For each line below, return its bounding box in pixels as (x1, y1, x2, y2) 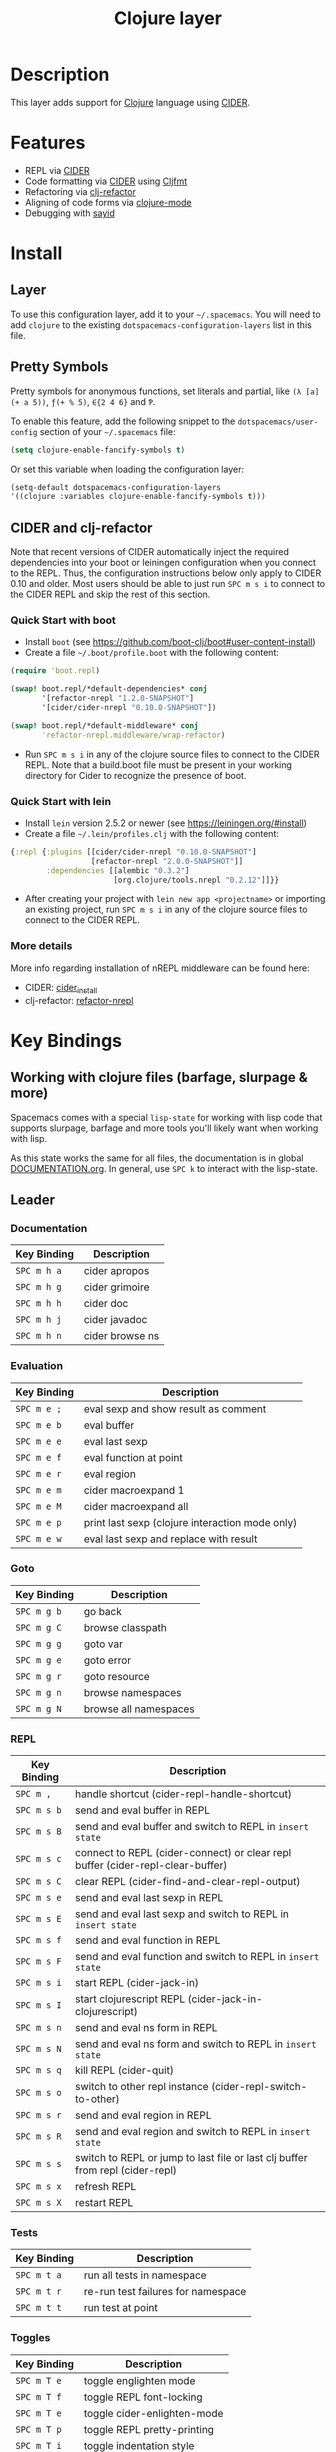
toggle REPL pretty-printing (83, 2422, 215, 2436)
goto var (83, 1637, 123, 1651)
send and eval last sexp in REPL (74, 1891, 224, 1905)
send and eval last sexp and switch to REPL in (74, 1907, 290, 1921)
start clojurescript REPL (74, 1992, 186, 2006)
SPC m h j (15, 1314, 62, 1326)
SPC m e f (15, 1452, 62, 1463)
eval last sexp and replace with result (83, 1532, 258, 1546)
